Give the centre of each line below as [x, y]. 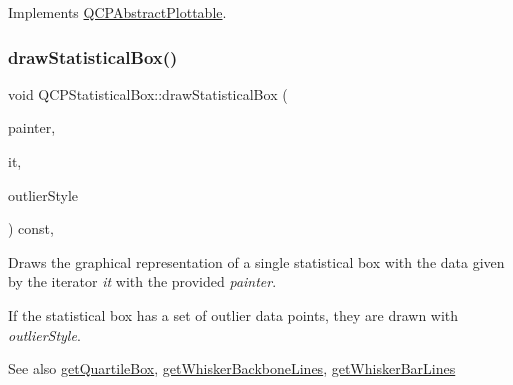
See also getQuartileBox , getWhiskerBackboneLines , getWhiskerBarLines [232, 368]
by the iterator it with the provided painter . [142, 281]
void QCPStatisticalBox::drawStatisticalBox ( [148, 93]
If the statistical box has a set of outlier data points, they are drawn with [233, 314]
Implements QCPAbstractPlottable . [117, 12]
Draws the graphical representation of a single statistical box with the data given [256, 261]
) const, [31, 228]
